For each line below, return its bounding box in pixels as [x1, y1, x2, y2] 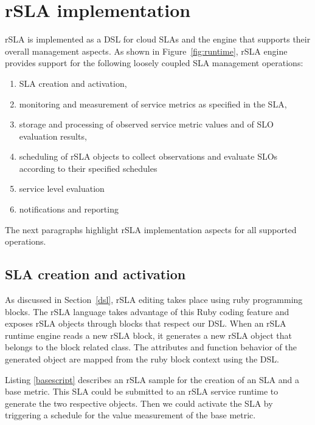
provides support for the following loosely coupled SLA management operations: [5, 56, 303, 69]
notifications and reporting [19, 203, 119, 216]
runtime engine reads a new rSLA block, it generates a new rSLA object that [5, 328, 292, 341]
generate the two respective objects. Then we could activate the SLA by [5, 396, 273, 409]
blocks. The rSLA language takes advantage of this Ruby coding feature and [5, 305, 289, 318]
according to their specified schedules [19, 161, 157, 174]
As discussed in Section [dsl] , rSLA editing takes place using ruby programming [5, 293, 303, 306]
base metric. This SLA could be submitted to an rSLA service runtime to [5, 385, 279, 398]
